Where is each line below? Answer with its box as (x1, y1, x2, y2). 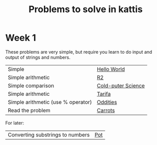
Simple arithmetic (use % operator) (8, 98, 92, 105)
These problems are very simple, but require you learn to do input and (5, 49, 152, 55)
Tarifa (96, 90, 111, 97)
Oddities (96, 98, 117, 105)
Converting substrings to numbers (8, 131, 90, 138)
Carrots (96, 106, 115, 114)
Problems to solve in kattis (29, 4, 143, 15)
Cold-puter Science (96, 82, 145, 89)
